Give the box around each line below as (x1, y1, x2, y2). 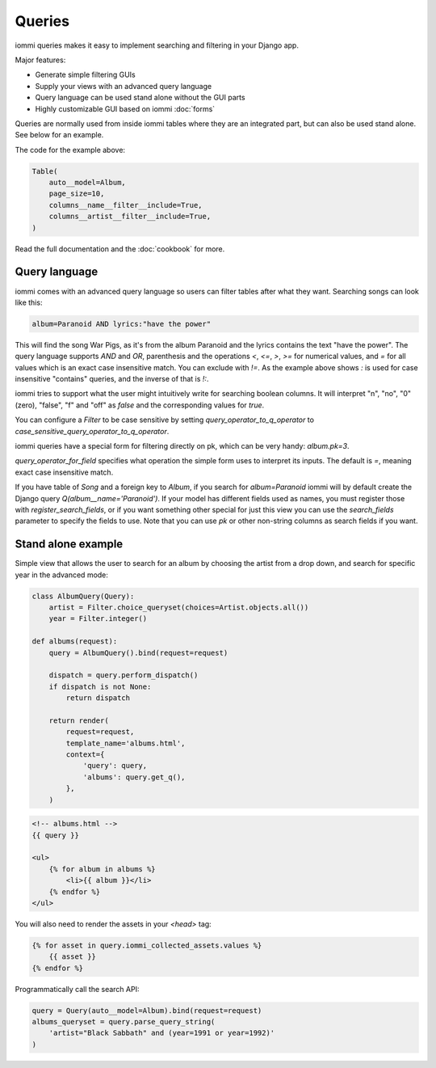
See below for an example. (15, 130, 104, 140)
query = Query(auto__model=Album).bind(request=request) (31, 1006, 262, 1015)
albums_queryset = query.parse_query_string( (31, 1017, 216, 1027)
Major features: (15, 55, 66, 65)
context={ (65, 750, 105, 759)
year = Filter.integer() (48, 614, 148, 623)
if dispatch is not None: (48, 682, 152, 691)
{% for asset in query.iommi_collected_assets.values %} (31, 940, 262, 950)
